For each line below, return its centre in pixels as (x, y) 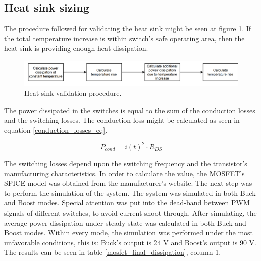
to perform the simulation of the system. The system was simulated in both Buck (130, 193)
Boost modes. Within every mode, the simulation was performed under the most (129, 232)
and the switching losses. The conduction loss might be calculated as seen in (122, 120)
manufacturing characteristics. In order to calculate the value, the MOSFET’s (124, 173)
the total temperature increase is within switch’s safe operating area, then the (124, 38)
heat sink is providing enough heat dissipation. (76, 48)
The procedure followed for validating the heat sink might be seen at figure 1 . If (128, 29)
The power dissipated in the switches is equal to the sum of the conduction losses (130, 110)
